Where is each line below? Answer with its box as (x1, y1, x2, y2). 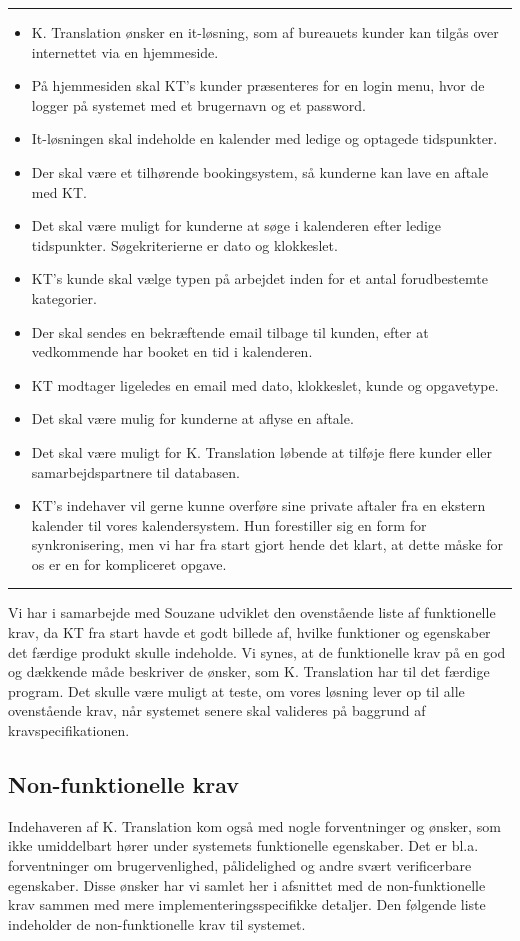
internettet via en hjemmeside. (31, 41, 219, 62)
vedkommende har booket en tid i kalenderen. (31, 341, 313, 362)
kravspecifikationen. (8, 720, 130, 741)
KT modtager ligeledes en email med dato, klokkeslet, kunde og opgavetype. (31, 374, 499, 395)
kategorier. (31, 287, 97, 308)
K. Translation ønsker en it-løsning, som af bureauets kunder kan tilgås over (31, 22, 499, 42)
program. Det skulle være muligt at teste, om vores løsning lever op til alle (8, 680, 465, 701)
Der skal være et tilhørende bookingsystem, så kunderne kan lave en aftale (31, 161, 489, 182)
